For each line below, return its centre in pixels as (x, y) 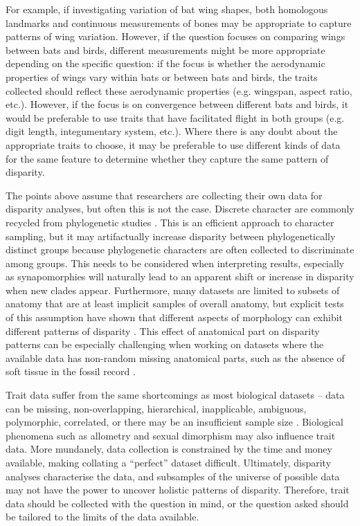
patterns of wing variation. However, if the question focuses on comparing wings (175, 36)
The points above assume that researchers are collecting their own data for (164, 195)
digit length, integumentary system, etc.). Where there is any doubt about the (172, 131)
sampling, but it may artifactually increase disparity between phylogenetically (171, 236)
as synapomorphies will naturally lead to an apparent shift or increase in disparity (180, 276)
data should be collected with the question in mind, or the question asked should (177, 503)
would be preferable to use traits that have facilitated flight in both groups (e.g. (175, 117)
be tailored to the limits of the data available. (102, 517)
